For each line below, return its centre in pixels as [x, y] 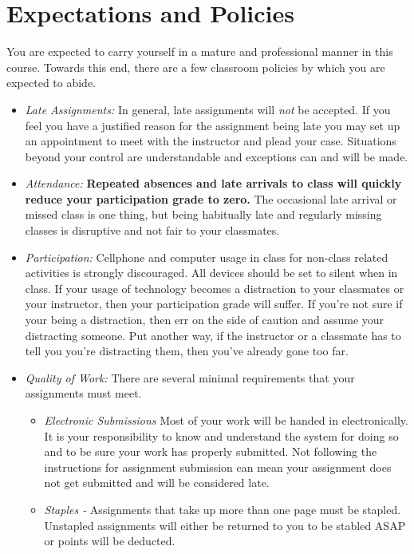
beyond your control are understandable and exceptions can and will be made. [217, 156]
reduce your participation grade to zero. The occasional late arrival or [211, 198]
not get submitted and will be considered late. [157, 483]
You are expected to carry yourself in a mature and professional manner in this [200, 51]
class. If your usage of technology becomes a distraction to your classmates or [215, 288]
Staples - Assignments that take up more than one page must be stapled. [223, 509]
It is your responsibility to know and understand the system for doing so [221, 435]
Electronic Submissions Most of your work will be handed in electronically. [226, 420]
